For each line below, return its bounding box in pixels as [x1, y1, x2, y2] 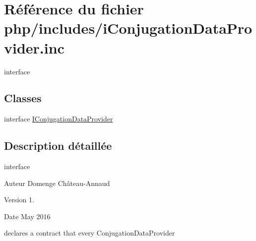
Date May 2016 [4, 211, 51, 221]
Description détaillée [4, 138, 112, 153]
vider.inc [4, 37, 64, 58]
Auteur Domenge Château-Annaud [4, 178, 110, 188]
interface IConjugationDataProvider [4, 114, 113, 124]
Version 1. [4, 194, 34, 205]
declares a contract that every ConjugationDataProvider [4, 228, 175, 238]
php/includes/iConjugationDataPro [4, 18, 253, 38]
